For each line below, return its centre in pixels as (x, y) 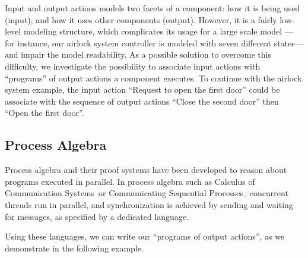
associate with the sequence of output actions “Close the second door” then (142, 101)
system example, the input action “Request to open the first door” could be (142, 89)
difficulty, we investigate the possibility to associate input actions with (133, 66)
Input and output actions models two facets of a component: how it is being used (153, 8)
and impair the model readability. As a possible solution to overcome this (138, 54)
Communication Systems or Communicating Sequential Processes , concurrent (147, 193)
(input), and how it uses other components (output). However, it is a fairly (141, 19)
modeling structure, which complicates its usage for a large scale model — (158, 31)
